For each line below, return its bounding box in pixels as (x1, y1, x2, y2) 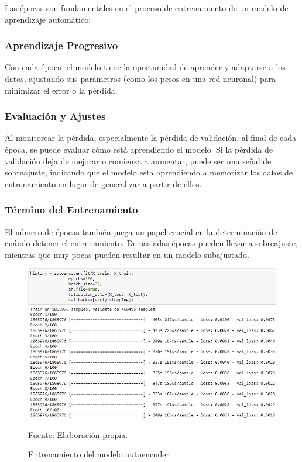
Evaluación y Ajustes (5, 109, 106, 123)
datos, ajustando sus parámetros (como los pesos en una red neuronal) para (5, 73, 276, 84)
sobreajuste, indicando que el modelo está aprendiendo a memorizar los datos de (5, 166, 293, 178)
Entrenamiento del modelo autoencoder (28, 448, 170, 460)
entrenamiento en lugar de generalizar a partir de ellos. (5, 177, 202, 189)
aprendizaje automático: (5, 13, 91, 25)
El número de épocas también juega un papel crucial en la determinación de (5, 225, 277, 237)
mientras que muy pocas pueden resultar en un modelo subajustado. (5, 248, 249, 260)
